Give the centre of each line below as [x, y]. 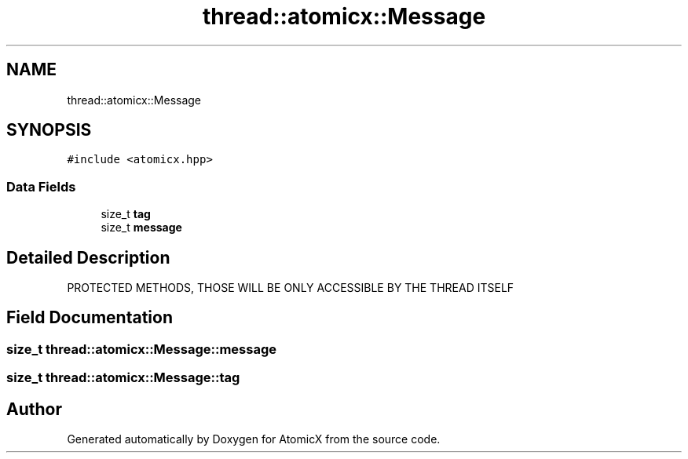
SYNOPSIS [49, 130]
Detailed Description [88, 257]
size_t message [141, 228]
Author [34, 409]
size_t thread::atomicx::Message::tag [123, 378]
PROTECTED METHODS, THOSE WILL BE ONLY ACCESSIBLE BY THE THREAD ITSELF [291, 288]
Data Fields [41, 186]
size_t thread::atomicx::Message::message [141, 349]
